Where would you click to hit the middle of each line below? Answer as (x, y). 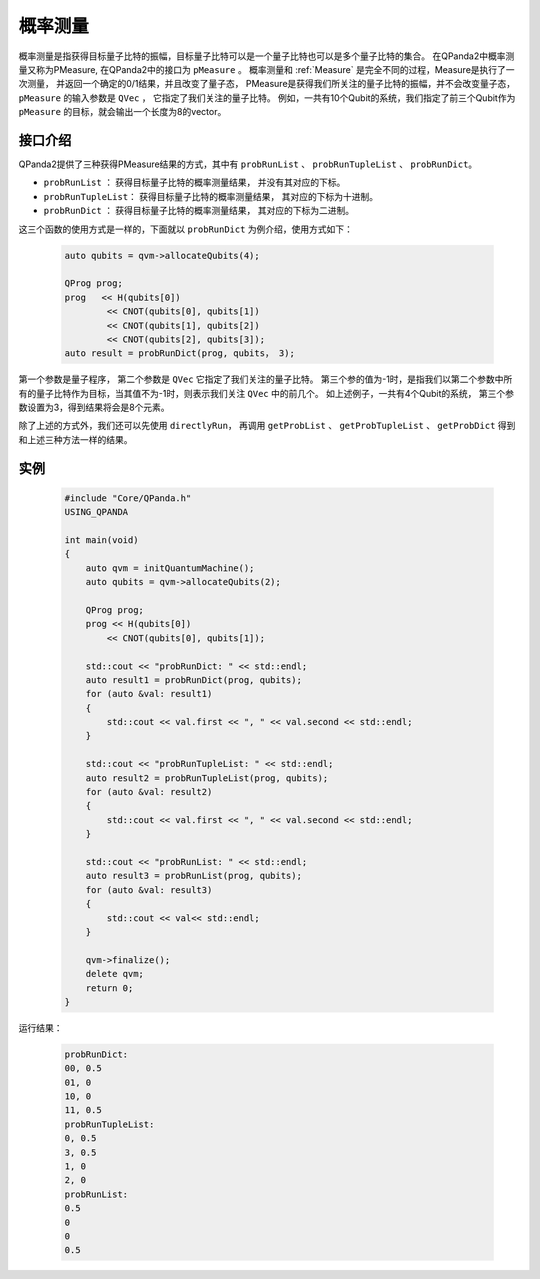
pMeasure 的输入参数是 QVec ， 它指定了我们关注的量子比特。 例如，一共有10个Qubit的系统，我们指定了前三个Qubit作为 (267, 97)
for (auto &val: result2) (149, 792)
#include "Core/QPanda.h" (128, 498)
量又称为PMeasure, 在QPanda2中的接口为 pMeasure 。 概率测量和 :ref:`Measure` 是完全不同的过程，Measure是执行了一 (266, 69)
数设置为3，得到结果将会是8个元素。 (94, 407)
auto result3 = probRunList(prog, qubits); (193, 876)
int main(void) (101, 540)
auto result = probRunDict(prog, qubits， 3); (179, 353)
